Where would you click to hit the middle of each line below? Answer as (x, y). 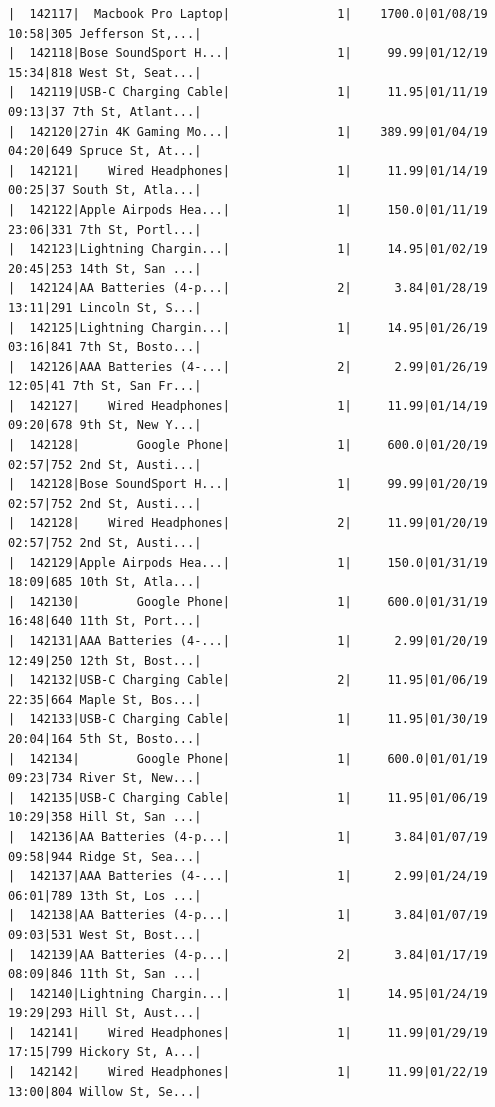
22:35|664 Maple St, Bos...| (105, 699)
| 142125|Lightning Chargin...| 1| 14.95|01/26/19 (248, 327)
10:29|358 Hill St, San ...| (105, 817)
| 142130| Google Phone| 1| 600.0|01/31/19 (248, 601)
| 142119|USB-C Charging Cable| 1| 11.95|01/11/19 (248, 92)
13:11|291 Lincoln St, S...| (105, 307)
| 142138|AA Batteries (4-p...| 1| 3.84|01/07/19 (248, 915)
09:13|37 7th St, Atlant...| (105, 111)
